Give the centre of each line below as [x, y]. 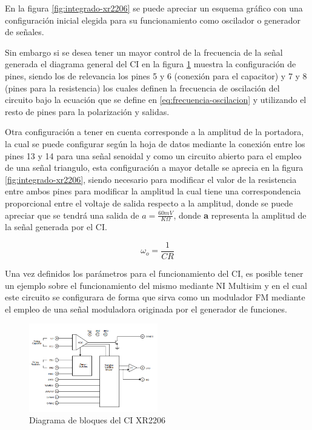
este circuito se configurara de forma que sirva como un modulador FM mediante [155, 297]
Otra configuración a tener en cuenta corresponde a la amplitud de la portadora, [154, 132]
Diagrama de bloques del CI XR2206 [97, 420]
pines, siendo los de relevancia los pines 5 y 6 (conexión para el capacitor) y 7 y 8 [156, 75]
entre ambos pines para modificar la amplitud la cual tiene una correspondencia [153, 191]
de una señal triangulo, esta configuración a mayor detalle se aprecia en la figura [154, 167]
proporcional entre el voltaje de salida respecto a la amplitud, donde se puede [149, 203]
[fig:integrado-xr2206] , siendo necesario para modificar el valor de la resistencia [151, 179]
